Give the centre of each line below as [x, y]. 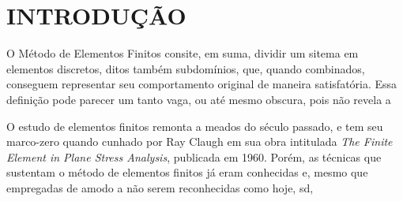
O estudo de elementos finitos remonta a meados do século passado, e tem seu [195, 126]
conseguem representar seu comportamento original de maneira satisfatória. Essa [202, 84]
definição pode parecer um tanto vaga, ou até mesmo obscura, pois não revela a [199, 99]
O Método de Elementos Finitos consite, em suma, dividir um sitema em [183, 53]
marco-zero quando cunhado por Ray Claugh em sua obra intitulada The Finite [200, 141]
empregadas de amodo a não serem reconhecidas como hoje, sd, [160, 187]
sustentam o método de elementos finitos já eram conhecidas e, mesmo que [187, 172]
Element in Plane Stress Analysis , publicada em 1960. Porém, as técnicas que [194, 156]
